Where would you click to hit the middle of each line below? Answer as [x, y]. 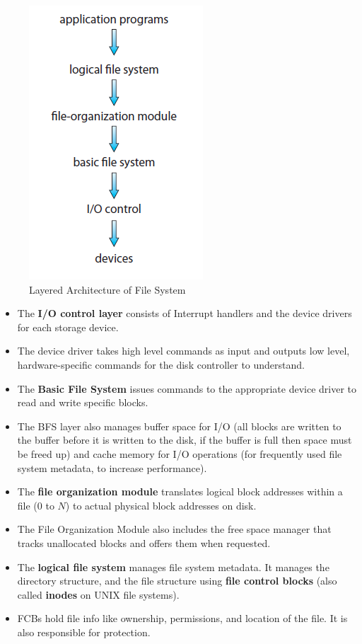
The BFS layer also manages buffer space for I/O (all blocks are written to [179, 426]
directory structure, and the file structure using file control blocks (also [177, 581]
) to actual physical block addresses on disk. [161, 505]
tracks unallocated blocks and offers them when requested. [144, 542]
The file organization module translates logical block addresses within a [180, 491]
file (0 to [36, 505]
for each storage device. [68, 327]
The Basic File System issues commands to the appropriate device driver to [187, 388]
